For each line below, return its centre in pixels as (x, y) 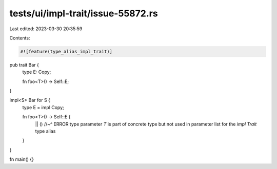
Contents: (20, 38)
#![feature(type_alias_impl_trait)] (66, 51)
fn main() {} (22, 159)
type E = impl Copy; (43, 107)
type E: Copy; (37, 72)
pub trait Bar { (24, 65)
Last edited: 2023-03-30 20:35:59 (46, 29)
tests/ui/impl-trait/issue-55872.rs (84, 13)
